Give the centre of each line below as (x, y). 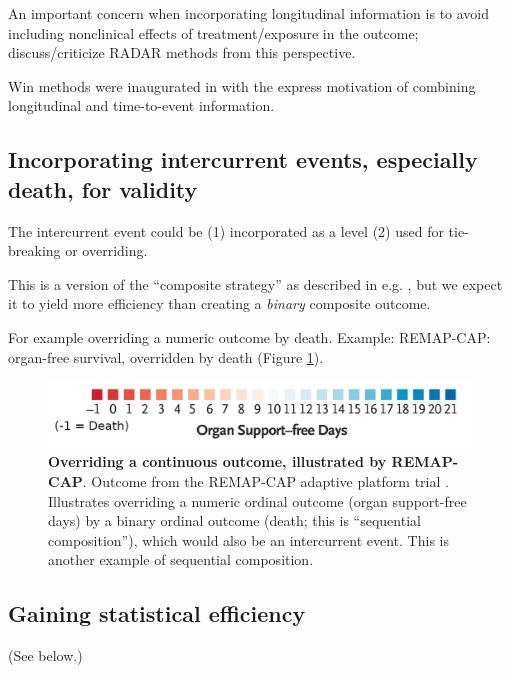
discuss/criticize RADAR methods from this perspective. (182, 52)
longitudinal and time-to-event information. (141, 105)
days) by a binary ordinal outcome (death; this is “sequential (234, 520)
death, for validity (103, 188)
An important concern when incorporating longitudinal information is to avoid (249, 13)
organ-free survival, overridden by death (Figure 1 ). (166, 356)
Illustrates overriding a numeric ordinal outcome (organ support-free (257, 500)
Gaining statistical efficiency (157, 613)
